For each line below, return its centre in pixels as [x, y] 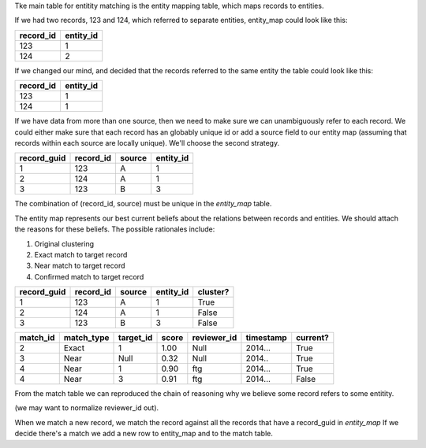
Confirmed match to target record [89, 276]
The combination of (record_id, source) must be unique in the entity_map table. [143, 204]
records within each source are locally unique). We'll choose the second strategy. [147, 143]
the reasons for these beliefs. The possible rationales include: [115, 229]
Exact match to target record [81, 254]
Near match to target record [80, 266]
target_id [135, 338]
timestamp [266, 338]
